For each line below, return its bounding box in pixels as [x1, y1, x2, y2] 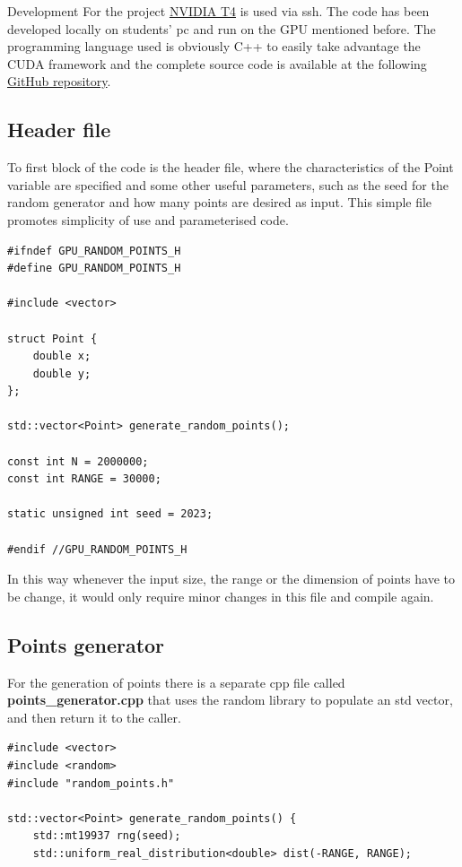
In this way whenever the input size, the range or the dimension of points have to [7, 569, 455, 588]
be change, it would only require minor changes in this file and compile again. [7, 586, 434, 605]
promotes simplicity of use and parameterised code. [7, 210, 289, 229]
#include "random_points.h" [7, 776, 175, 790]
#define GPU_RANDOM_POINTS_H [7, 262, 181, 275]
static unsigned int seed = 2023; [7, 507, 214, 521]
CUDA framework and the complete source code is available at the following [7, 54, 427, 73]
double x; [32, 350, 92, 363]
